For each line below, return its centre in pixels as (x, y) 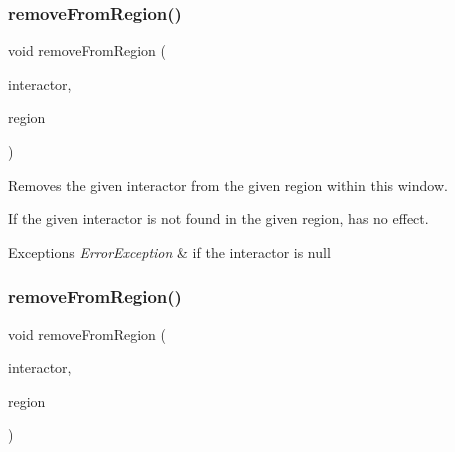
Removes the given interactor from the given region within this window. (228, 184)
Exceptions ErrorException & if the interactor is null (169, 251)
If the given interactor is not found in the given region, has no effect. (218, 218)
